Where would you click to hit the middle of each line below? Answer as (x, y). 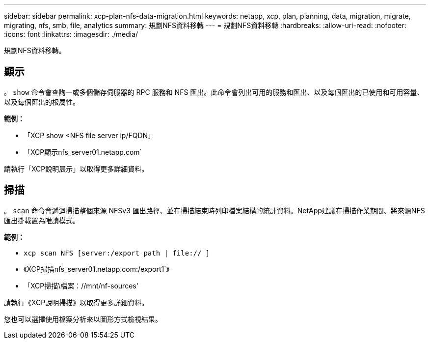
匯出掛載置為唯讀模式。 (42, 220)
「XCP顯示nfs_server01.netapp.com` (83, 152)
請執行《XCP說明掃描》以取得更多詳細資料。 (76, 302)
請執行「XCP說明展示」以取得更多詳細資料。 (76, 169)
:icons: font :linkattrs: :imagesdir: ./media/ (71, 34)
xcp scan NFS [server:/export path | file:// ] (117, 253)
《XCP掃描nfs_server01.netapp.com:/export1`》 (97, 269)
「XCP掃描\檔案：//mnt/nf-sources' (81, 286)
